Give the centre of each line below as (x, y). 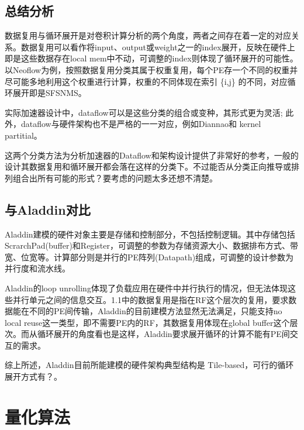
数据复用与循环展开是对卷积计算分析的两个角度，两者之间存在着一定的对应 (148, 35)
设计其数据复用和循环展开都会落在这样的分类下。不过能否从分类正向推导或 (148, 166)
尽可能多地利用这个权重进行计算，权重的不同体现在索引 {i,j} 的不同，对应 (146, 81)
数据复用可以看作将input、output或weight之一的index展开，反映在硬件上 (158, 47)
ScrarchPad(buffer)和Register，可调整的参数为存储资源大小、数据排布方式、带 (151, 245)
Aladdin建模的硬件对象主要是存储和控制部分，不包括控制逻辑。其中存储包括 (150, 234)
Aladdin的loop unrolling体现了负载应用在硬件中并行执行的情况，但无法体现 (146, 288)
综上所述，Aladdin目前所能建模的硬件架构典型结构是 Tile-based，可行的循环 (149, 365)
